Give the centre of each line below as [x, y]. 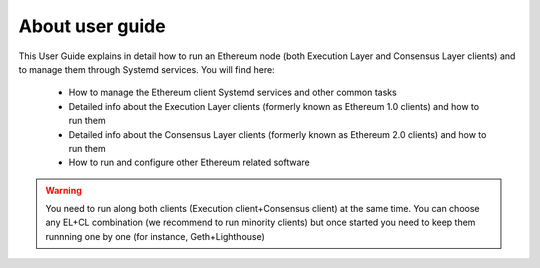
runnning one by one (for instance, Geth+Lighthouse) [155, 236]
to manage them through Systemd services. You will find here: [146, 69]
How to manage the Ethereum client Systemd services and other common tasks [232, 92]
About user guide [92, 26]
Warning [63, 190]
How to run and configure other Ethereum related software [189, 162]
